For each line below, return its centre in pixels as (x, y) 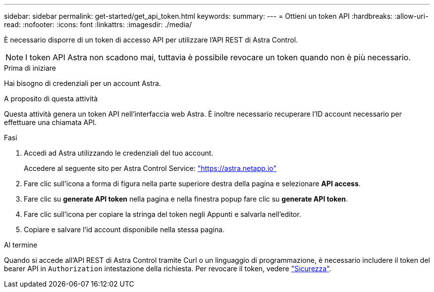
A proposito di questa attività (51, 99)
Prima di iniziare (30, 68)
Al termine (21, 245)
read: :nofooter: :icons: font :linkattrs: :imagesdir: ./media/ (98, 24)
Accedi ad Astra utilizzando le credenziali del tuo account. (119, 153)
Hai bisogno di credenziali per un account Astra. (82, 83)
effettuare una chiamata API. (51, 122)
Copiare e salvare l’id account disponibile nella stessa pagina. (124, 229)
